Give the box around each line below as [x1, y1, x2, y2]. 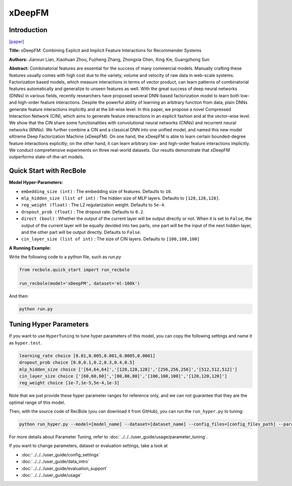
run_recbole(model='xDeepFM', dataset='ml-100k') [19, 280, 140, 286]
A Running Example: [9, 245, 51, 251]
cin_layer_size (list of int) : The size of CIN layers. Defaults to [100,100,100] [21, 236, 200, 242]
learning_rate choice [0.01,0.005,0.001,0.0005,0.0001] [19, 353, 156, 359]
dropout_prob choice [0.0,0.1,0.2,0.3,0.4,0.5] [19, 360, 135, 365]
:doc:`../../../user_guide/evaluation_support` [21, 465, 108, 471]
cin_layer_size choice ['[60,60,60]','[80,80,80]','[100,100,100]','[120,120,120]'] [19, 373, 227, 379]
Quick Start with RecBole [9, 167, 86, 175]
